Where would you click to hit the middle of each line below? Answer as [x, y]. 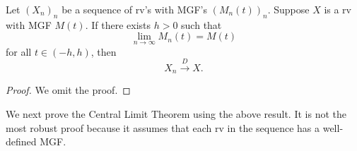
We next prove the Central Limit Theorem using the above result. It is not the [176, 114]
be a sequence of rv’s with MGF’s [135, 9]
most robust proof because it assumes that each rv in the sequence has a [163, 127]
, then [104, 51]
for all [19, 51]
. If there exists [118, 24]
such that [201, 24]
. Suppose [288, 9]
